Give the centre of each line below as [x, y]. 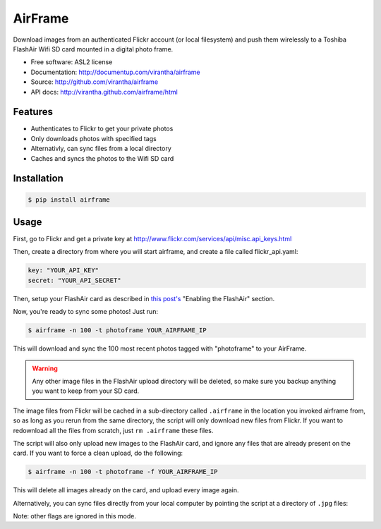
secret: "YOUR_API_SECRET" [74, 280]
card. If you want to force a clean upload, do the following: [98, 453]
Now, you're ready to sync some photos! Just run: [86, 312]
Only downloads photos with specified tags [93, 138]
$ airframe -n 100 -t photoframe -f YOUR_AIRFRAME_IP [123, 472]
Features [33, 112]
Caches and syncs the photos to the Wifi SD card [102, 158]
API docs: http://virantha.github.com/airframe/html [104, 92]
